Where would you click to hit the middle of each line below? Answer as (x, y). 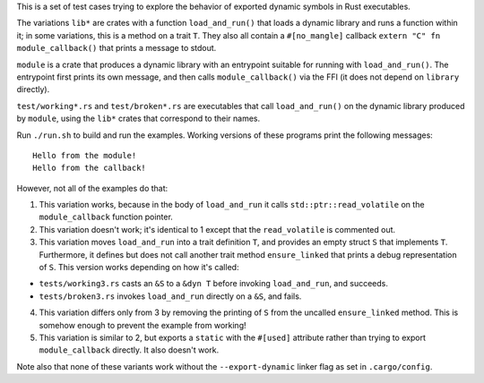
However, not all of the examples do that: (92, 188)
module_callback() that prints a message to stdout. (117, 48)
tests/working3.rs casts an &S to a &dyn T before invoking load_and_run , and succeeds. (214, 284)
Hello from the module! (85, 155)
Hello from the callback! (90, 168)
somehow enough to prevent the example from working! (143, 325)
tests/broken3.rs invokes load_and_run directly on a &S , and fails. (170, 296)
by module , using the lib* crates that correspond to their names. (138, 119)
